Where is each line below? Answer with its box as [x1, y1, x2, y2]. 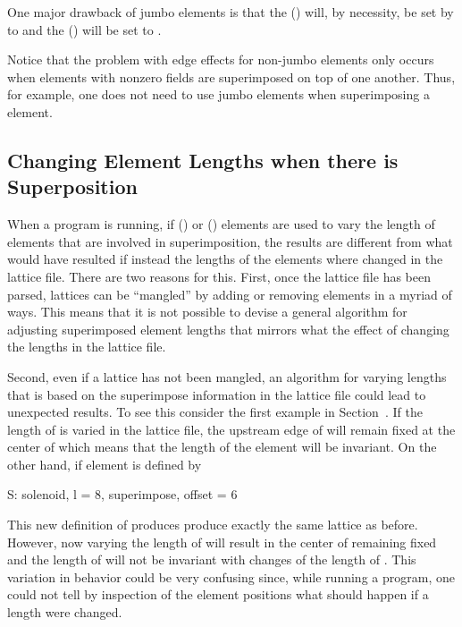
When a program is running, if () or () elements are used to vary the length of [7, 215, 435, 233]
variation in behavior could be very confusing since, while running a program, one [7, 567, 455, 586]
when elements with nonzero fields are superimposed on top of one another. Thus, [7, 67, 456, 86]
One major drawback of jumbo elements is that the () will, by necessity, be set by [7, 3, 454, 21]
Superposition [7, 173, 138, 200]
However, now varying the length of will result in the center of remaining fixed [7, 532, 437, 551]
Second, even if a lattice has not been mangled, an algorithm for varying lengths [7, 367, 447, 386]
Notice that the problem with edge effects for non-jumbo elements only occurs [7, 50, 434, 69]
